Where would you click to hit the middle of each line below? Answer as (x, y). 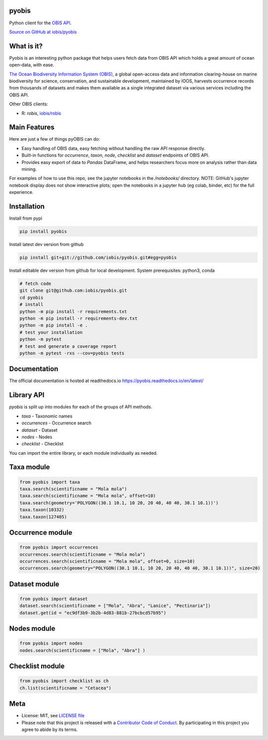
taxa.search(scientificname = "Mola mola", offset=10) (88, 496)
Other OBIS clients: (29, 104)
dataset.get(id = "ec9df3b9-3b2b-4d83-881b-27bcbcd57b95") (93, 613)
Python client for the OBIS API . (40, 23)
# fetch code (35, 284)
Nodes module (32, 629)
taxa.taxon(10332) (42, 510)
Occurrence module (41, 533)
